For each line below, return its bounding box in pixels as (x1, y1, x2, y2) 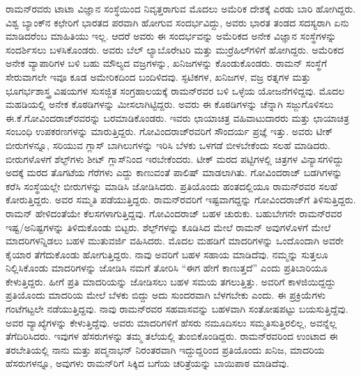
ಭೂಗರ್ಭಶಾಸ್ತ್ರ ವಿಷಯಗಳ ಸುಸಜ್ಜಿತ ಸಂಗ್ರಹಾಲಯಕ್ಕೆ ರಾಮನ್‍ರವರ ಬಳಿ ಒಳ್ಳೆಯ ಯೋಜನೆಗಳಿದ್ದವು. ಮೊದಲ (6, 83, 345, 97)
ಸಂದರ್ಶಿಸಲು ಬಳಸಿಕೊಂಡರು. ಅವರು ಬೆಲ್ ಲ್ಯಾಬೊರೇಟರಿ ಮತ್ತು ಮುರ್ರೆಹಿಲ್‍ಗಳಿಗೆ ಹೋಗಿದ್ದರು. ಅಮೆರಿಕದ (6, 42, 344, 56)
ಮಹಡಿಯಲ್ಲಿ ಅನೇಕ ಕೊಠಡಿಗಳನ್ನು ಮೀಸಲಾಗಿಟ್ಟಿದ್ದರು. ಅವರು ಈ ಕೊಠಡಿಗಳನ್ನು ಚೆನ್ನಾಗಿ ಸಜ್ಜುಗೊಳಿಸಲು (6, 97, 334, 111)
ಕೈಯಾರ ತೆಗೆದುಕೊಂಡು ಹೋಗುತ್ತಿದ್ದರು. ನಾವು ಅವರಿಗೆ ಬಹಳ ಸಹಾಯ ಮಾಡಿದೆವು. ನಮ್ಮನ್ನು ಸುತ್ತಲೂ (6, 246, 328, 261)
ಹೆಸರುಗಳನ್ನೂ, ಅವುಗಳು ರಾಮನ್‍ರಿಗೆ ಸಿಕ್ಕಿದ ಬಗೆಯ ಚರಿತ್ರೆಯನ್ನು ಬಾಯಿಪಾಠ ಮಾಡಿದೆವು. (6, 356, 289, 370)
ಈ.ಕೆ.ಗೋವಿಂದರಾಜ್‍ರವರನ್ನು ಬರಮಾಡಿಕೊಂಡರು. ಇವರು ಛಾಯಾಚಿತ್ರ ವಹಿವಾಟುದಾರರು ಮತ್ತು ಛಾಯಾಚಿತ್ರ (6, 110, 349, 125)
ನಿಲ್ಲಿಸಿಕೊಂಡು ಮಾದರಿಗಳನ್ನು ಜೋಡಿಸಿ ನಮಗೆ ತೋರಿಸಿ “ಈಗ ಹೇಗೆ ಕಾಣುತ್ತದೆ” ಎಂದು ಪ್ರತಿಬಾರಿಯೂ (6, 260, 328, 275)
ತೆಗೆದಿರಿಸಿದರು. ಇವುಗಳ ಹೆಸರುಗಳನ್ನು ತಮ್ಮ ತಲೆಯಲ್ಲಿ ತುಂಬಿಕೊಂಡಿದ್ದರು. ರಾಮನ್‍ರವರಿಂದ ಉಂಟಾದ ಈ (6, 329, 338, 343)
